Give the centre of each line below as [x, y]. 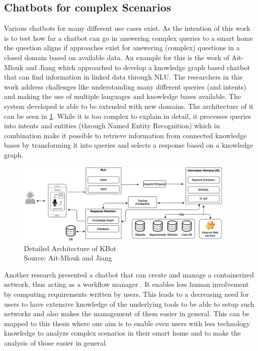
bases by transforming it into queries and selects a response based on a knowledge [129, 145]
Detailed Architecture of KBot [70, 248]
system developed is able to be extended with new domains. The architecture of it [129, 106]
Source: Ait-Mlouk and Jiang [68, 258]
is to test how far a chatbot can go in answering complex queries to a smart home [129, 38]
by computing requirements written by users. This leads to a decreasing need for [127, 294]
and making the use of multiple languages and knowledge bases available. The [123, 96]
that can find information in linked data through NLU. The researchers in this [123, 77]
